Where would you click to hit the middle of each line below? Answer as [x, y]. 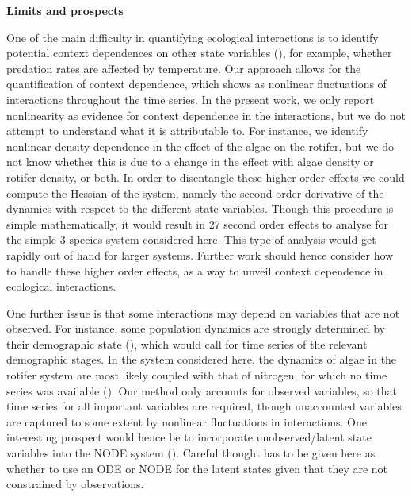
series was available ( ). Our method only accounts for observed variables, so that [202, 390]
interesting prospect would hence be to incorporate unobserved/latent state [189, 437]
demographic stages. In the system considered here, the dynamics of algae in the [202, 359]
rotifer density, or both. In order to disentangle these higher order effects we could [206, 177]
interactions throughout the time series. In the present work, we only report [191, 99]
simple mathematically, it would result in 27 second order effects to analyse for [197, 223]
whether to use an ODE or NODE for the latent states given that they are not [197, 468]
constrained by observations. [75, 484]
